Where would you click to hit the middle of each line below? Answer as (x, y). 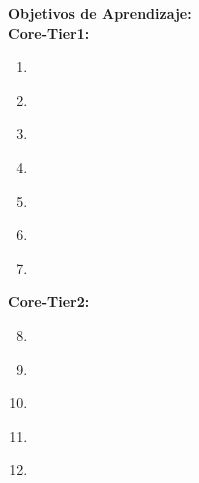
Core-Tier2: (49, 301)
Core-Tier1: (49, 32)
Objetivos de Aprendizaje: (100, 13)
